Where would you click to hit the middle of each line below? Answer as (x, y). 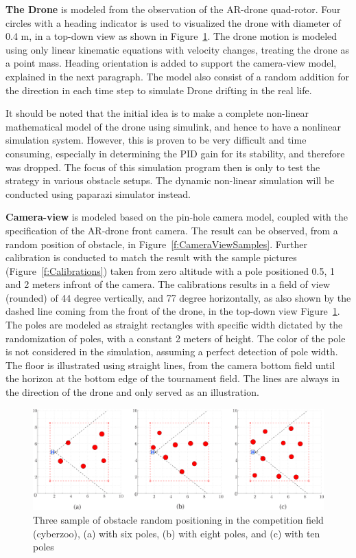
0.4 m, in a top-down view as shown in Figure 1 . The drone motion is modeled (171, 36)
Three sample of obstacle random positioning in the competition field (178, 520)
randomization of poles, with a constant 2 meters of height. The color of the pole (176, 338)
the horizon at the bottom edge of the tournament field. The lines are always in (173, 378)
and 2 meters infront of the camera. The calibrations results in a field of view (168, 284)
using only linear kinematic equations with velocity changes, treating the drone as (177, 49)
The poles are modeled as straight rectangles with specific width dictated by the (174, 325)
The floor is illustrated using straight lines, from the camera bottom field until (170, 365)
